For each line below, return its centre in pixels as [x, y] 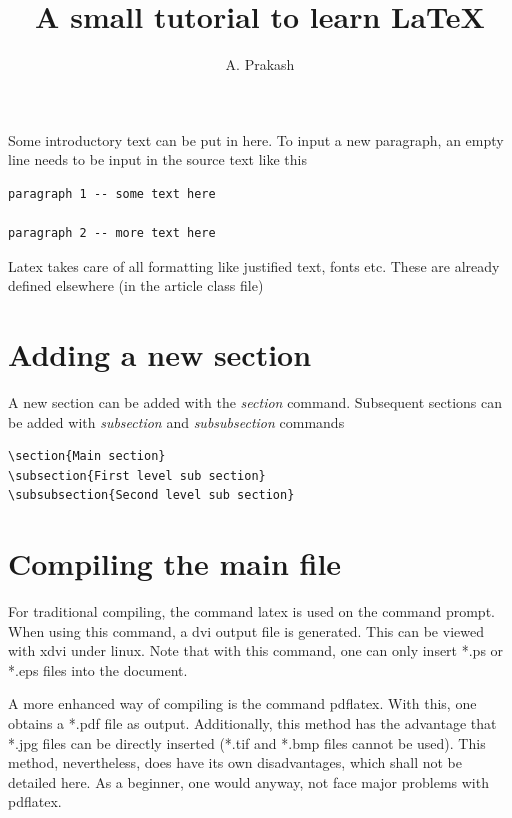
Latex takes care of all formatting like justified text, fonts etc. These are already [254, 265]
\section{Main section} [87, 456]
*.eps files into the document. [98, 669]
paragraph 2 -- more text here [112, 233]
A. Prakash [260, 64]
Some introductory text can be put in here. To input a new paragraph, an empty [256, 139]
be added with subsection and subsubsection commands [176, 421]
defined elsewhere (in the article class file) [136, 285]
